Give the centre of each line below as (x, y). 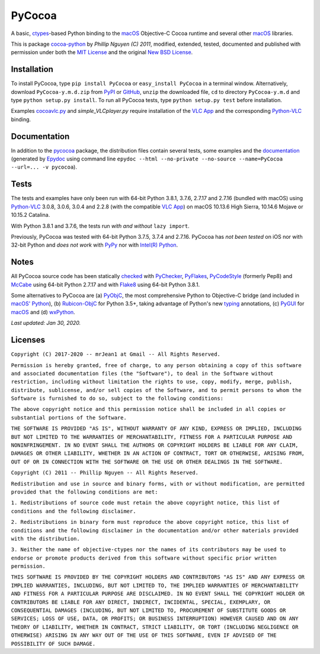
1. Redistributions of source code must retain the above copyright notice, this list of (145, 503)
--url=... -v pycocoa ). (44, 167)
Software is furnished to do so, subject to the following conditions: (117, 399)
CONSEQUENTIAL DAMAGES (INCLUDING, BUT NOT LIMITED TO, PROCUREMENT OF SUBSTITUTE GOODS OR (148, 611)
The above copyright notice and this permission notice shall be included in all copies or (148, 409)
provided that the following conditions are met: (84, 492)
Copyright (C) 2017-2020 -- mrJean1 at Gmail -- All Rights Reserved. (116, 354)
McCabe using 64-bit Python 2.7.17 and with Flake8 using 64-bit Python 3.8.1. (105, 285)
